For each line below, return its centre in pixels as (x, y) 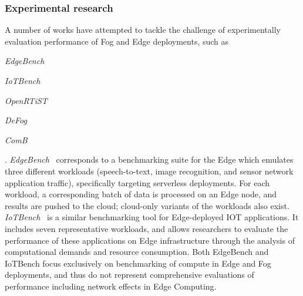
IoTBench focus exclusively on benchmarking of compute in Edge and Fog (138, 263)
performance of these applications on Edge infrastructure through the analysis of (150, 240)
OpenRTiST (26, 100)
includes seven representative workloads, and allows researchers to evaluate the (147, 228)
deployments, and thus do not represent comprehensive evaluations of (129, 275)
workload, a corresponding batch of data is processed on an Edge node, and (141, 194)
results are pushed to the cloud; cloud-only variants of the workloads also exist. (147, 205)
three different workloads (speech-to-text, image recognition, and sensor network (149, 171)
